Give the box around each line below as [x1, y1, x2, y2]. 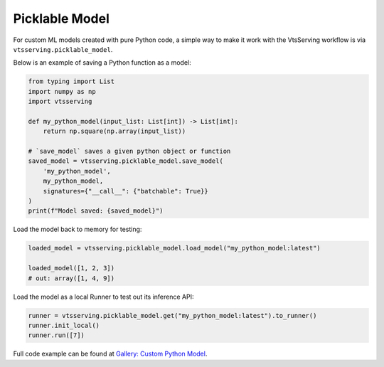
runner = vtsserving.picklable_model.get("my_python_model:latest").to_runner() [28, 312, 317, 319]
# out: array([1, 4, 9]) [28, 274, 115, 282]
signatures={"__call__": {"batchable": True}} [43, 187, 209, 195]
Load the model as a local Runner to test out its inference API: [13, 292, 194, 301]
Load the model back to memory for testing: [13, 225, 142, 234]
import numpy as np [28, 87, 96, 95]
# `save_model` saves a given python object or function [28, 147, 231, 156]
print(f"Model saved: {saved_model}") [28, 207, 164, 215]
